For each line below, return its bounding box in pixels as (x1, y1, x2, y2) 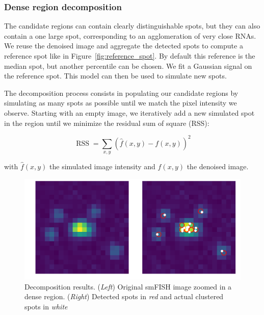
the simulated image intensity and (49, 161, 155, 172)
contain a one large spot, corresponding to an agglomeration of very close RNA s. (4, 30, 256, 41)
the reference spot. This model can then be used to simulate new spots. (4, 70, 227, 81)
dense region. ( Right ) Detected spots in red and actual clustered (24, 291, 224, 302)
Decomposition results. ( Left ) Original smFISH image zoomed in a (24, 281, 232, 292)
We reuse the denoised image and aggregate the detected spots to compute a (4, 40, 243, 51)
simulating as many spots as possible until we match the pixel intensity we (4, 97, 237, 108)
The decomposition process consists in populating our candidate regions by (4, 87, 239, 98)
